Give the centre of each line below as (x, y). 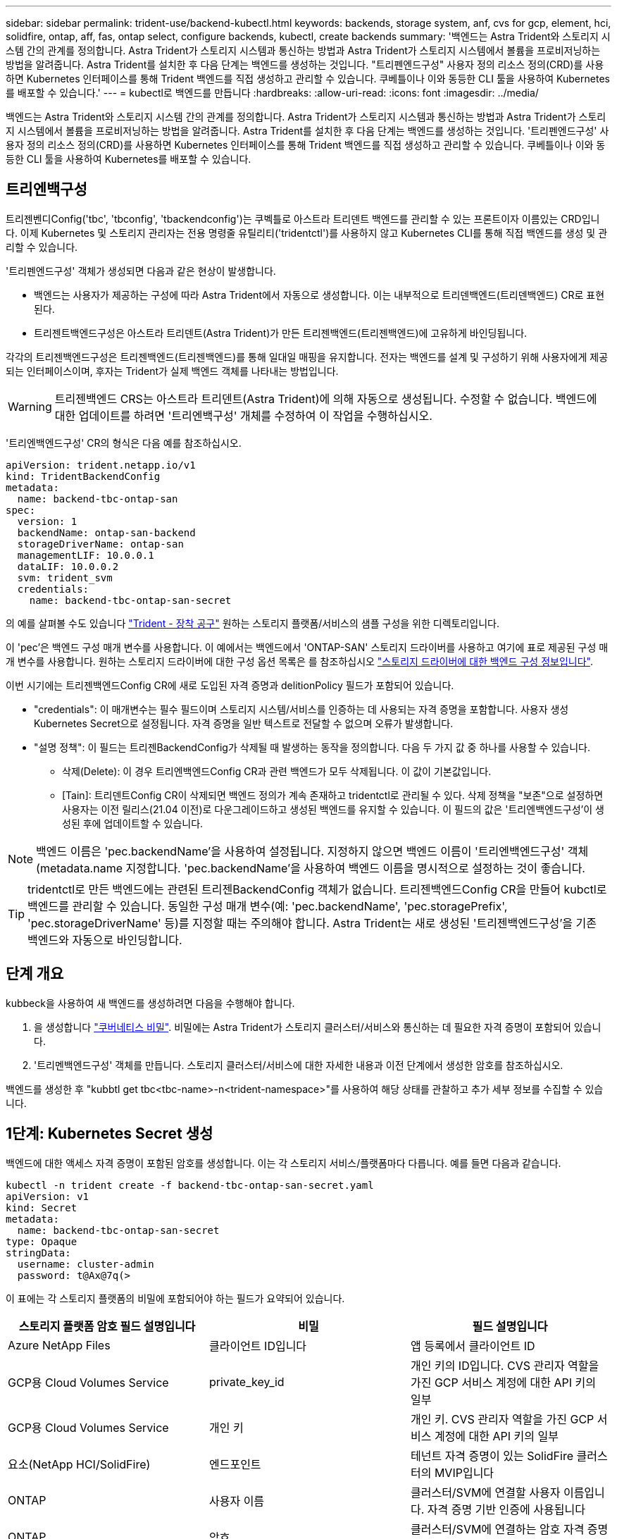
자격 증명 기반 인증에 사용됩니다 (506, 1509)
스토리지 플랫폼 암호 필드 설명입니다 (107, 1326)
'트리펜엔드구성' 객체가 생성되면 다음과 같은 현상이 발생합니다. (141, 271)
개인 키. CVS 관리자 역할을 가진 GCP (502, 1419)
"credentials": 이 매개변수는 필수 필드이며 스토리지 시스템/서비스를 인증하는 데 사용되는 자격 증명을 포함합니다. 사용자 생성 (301, 709)
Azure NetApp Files (59, 1345)
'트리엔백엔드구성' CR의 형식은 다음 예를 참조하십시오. (124, 443)
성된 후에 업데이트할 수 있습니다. (133, 823)
